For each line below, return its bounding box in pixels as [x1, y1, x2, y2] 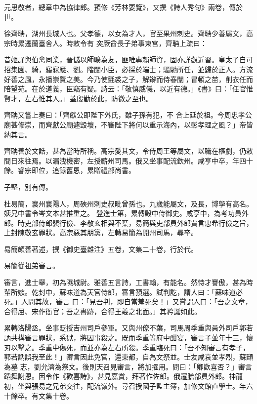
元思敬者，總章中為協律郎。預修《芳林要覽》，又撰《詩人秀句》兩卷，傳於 [4, 2, 243, 12]
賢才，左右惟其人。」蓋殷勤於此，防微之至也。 [4, 93, 153, 103]
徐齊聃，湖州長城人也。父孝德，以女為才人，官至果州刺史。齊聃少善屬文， [4, 28, 246, 39]
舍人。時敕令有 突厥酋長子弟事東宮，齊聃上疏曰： [45, 38, 207, 48]
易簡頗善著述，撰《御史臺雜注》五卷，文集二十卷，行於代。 [4, 243, 198, 254]
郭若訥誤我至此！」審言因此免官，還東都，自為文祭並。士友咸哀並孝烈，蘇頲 [4, 352, 253, 362]
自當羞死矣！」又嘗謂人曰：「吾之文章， [124, 296, 252, 307]
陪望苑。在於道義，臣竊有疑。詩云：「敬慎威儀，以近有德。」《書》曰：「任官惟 [4, 83, 253, 94]
